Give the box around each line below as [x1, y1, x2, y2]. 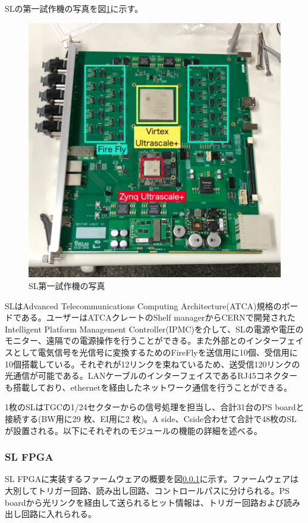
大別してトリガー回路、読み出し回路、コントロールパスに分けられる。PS [5, 484, 290, 496]
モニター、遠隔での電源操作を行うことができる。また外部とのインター [5, 334, 279, 347]
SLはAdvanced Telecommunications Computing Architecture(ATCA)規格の [5, 299, 282, 312]
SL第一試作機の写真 [29, 279, 105, 291]
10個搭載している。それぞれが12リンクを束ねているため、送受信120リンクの [5, 357, 300, 370]
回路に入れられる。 [21, 508, 96, 520]
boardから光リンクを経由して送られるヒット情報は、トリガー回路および [5, 496, 284, 508]
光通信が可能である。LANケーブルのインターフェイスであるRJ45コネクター [5, 369, 298, 382]
